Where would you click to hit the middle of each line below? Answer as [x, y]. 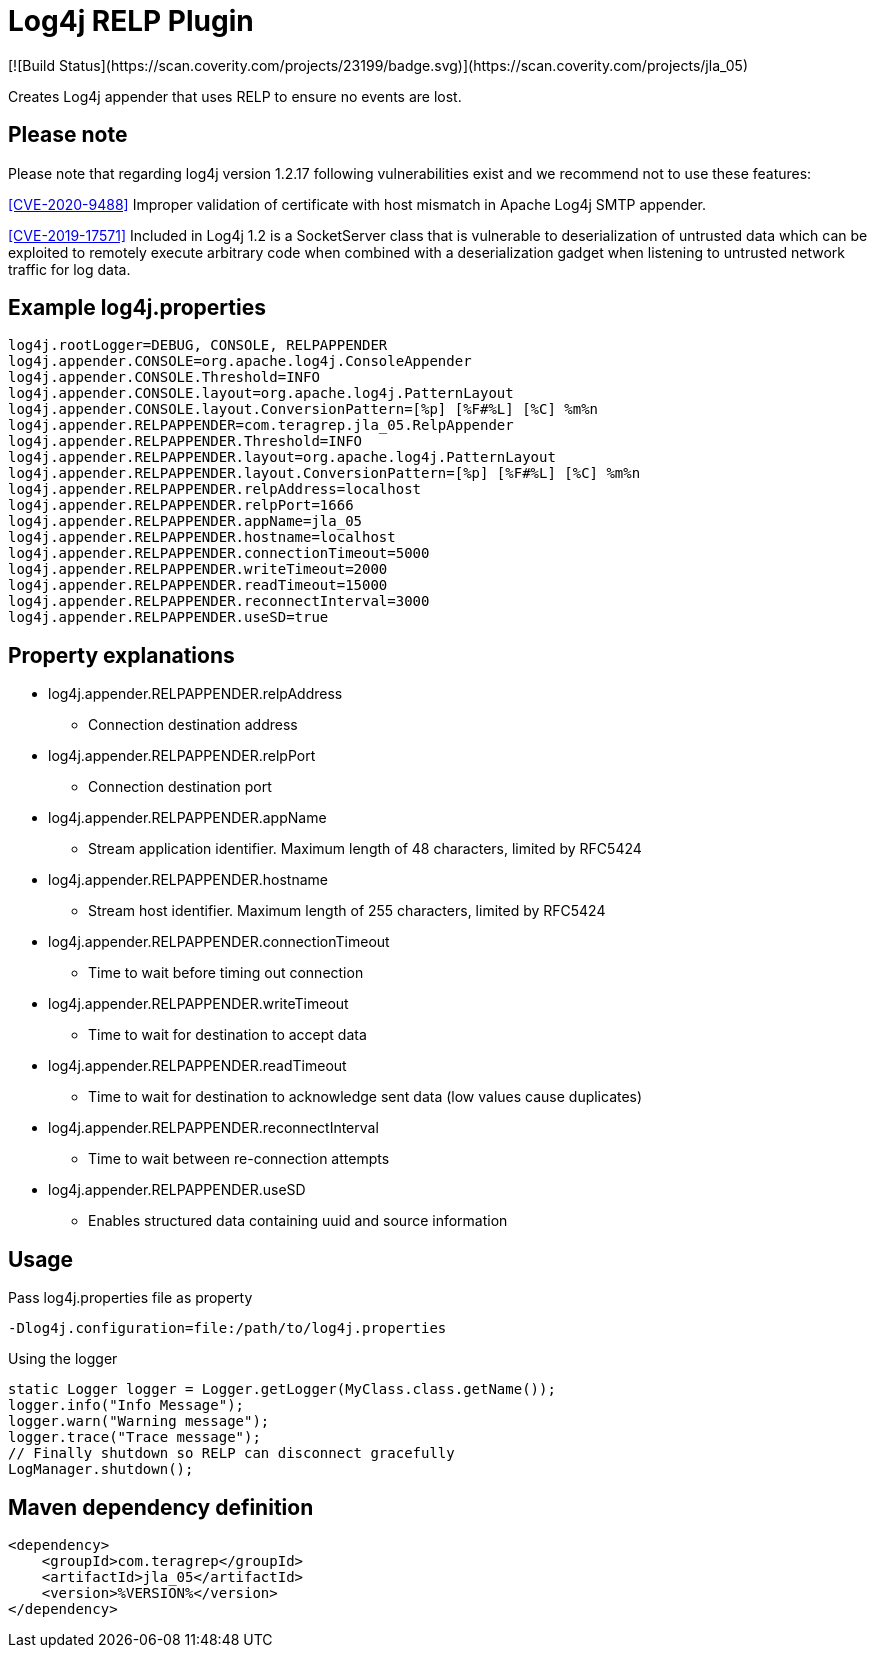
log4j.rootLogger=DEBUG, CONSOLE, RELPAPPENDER [198, 345]
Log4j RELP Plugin [131, 21]
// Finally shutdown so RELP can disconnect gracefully [231, 1453]
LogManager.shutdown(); [101, 1469]
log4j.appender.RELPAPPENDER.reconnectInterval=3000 [219, 601]
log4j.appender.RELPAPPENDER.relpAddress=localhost [215, 489]
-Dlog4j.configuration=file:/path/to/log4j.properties [227, 1328]
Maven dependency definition [161, 1507]
